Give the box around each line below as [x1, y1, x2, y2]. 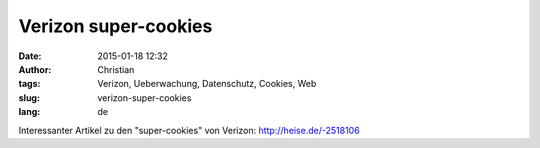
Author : [18, 63, 52, 75]
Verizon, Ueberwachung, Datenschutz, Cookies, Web [97, 78, 317, 90]
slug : [18, 91, 40, 104]
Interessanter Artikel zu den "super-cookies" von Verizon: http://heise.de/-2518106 [18, 124, 360, 136]
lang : [18, 106, 41, 118]
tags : [18, 78, 41, 90]
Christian [97, 63, 135, 75]
